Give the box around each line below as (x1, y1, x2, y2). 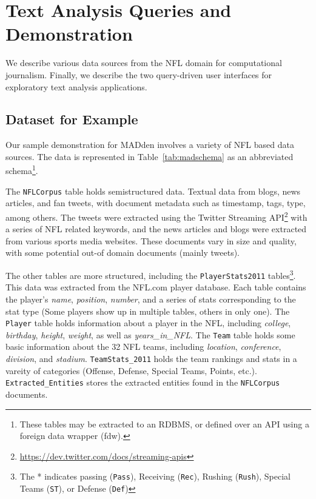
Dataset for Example (5, 110, 138, 129)
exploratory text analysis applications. (5, 80, 147, 93)
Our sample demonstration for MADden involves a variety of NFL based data (5, 138, 294, 151)
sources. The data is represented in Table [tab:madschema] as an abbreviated (5, 150, 294, 162)
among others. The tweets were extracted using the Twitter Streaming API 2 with (5, 209, 308, 223)
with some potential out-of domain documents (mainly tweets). (5, 246, 240, 259)
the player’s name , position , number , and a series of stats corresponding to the (5, 292, 296, 305)
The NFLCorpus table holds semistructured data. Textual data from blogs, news (5, 184, 301, 197)
